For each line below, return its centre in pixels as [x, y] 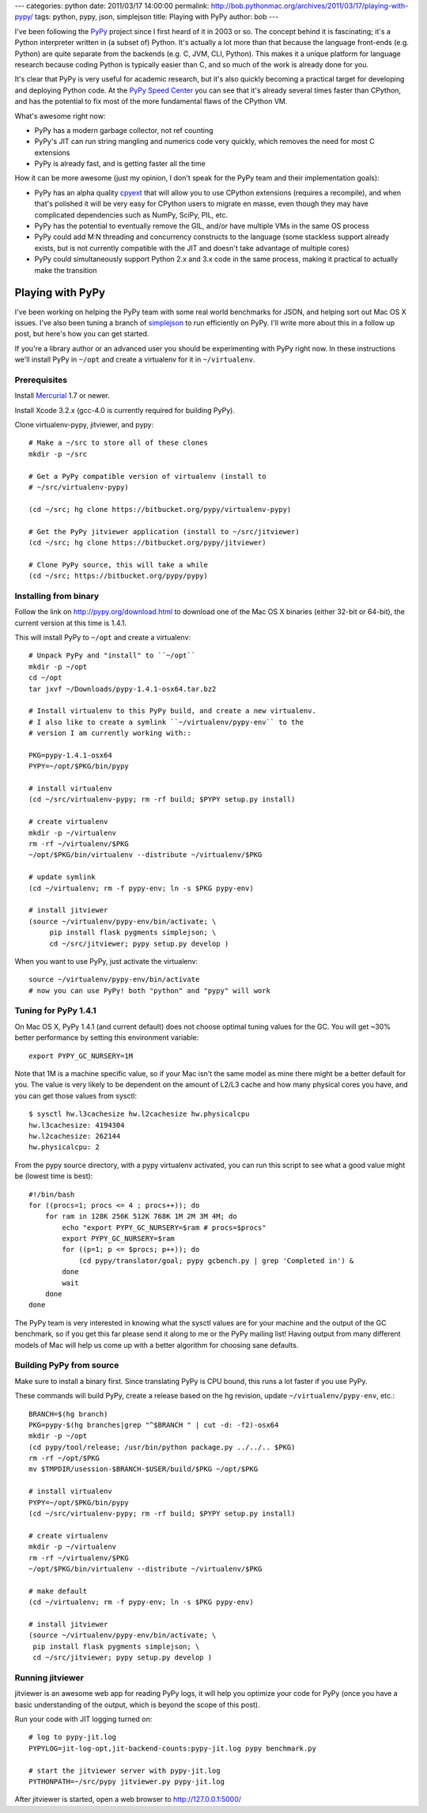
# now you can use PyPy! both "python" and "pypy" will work [149, 990]
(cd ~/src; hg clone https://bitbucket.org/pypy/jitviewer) [147, 542]
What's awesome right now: [60, 116]
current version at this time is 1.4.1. [71, 623]
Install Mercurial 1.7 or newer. [62, 396]
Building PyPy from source [67, 1365]
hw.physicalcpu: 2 [64, 1147]
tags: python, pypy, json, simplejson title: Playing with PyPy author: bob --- [157, 17]
